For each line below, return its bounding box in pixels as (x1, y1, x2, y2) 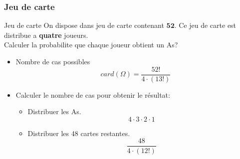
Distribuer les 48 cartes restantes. (27, 128, 130, 138)
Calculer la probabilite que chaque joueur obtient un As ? (4, 39, 178, 50)
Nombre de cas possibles (15, 56, 90, 66)
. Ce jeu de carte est (174, 20, 237, 30)
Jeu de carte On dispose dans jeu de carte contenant (4, 20, 164, 30)
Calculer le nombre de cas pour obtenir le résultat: (15, 89, 170, 100)
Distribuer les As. (27, 106, 81, 117)
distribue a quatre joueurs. (4, 29, 88, 40)
